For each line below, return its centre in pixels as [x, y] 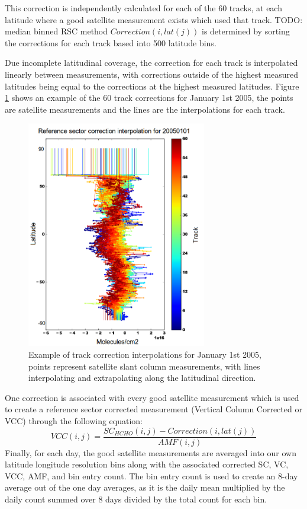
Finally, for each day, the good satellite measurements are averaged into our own [151, 452]
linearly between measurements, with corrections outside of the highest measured [152, 74]
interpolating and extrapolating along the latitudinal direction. [142, 378]
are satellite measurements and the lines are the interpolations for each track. [145, 109]
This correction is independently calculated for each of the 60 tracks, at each [143, 8]
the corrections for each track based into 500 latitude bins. [111, 42]
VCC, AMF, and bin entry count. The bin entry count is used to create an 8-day [151, 475]
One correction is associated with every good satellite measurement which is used [152, 397]
